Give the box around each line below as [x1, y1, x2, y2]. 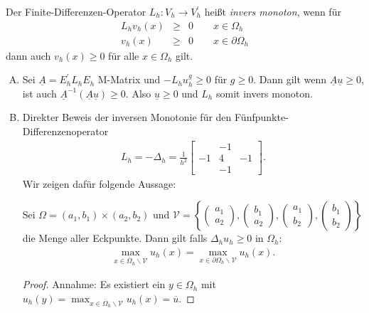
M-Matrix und [97, 72, 161, 87]
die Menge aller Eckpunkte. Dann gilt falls [22, 230, 208, 245]
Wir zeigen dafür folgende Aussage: [22, 176, 176, 191]
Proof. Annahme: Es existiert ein [22, 277, 166, 292]
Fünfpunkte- [235, 110, 289, 124]
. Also [125, 85, 151, 100]
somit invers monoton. [215, 85, 313, 100]
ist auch [22, 85, 57, 100]
